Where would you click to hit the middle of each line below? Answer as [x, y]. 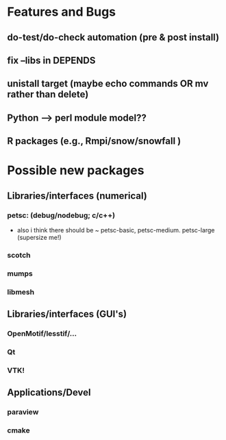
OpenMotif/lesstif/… [42, 334]
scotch [19, 255]
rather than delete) [48, 94]
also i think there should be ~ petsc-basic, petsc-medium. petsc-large [116, 230]
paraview [23, 412]
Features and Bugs [62, 12]
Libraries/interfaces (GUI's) [67, 314]
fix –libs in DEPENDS [51, 60]
